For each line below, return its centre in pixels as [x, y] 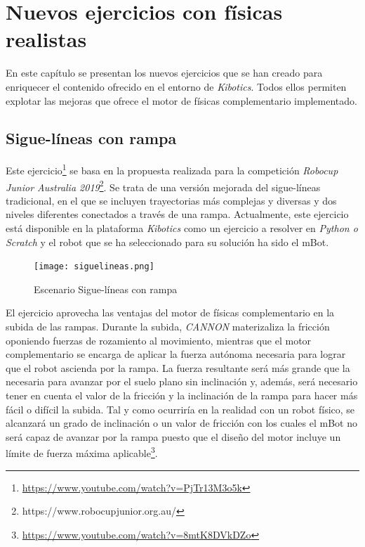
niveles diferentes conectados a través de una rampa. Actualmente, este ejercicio [177, 214]
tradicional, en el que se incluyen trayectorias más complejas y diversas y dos [171, 200]
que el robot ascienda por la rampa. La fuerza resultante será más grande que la [178, 367]
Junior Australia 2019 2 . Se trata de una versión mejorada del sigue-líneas [163, 186]
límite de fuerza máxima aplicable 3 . [82, 452]
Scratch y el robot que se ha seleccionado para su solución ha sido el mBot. [167, 242]
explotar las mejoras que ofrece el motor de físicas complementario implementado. [181, 100]
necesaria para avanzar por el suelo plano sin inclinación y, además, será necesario [182, 381]
